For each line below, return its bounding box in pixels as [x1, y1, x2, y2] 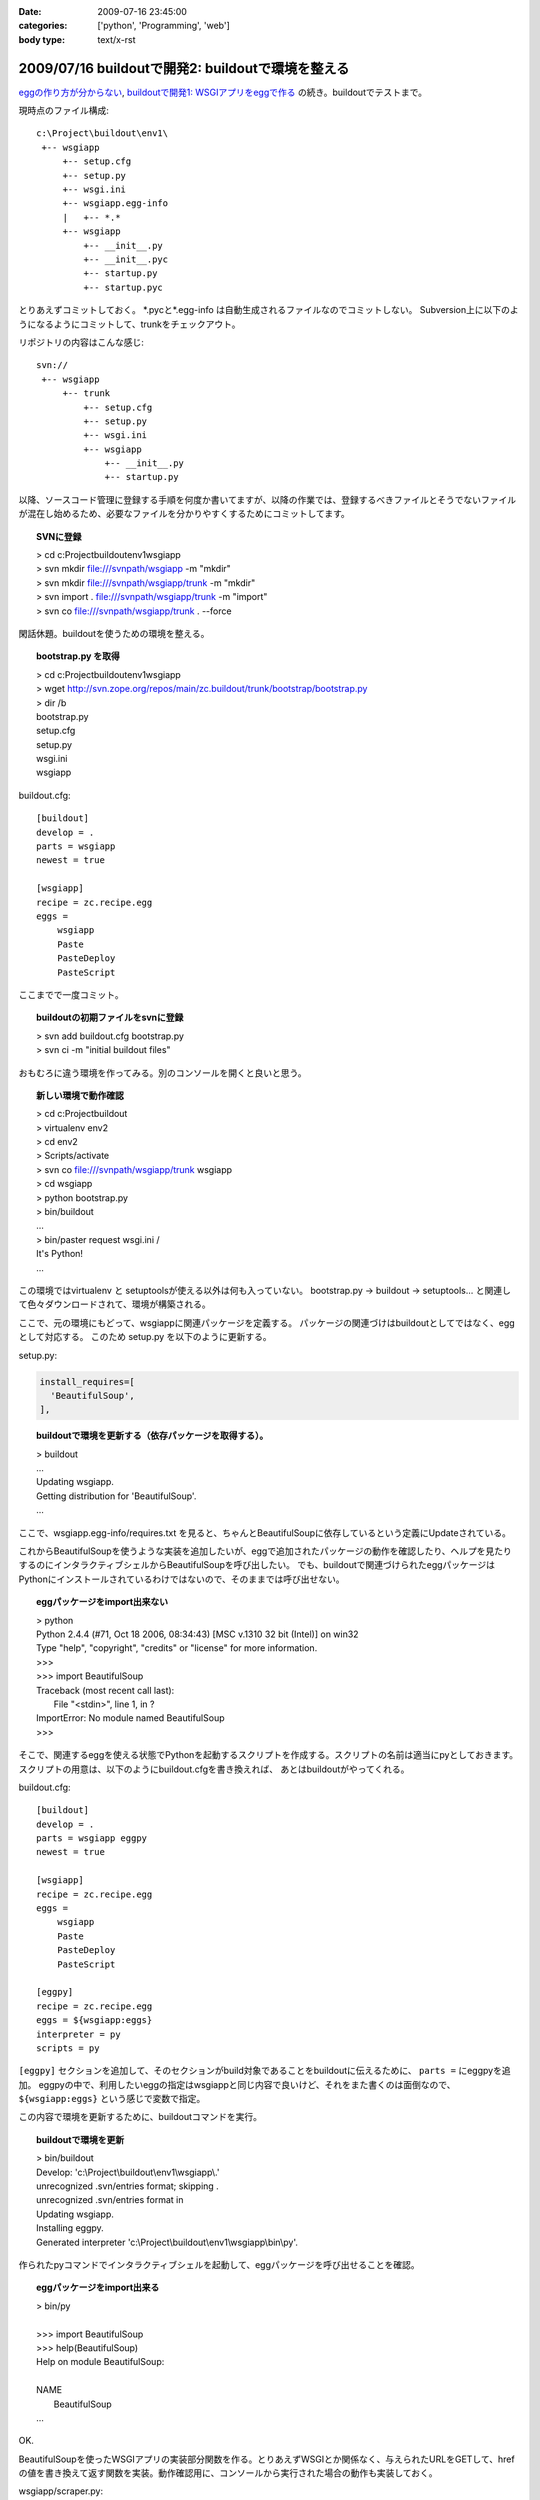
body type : [18, 33, 65, 45]
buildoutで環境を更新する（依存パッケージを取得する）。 [36, 1430, 269, 1442]
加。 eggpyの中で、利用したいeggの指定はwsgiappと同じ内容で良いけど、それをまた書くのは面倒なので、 [18, 2078, 456, 2090]
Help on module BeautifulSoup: [36, 2356, 165, 2368]
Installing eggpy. [36, 2222, 104, 2234]
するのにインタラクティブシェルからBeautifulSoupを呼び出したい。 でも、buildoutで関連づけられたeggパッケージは [18, 1559, 495, 1571]
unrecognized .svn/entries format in [36, 2194, 184, 2206]
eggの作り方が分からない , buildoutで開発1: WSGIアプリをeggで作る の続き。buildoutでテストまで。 [18, 86, 427, 98]
